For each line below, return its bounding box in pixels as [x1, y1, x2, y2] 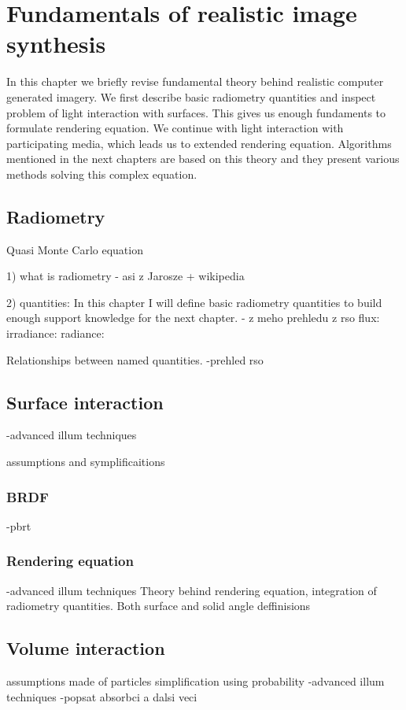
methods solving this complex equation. [6, 165, 197, 182]
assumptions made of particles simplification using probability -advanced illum [6, 673, 385, 690]
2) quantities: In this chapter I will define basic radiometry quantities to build [6, 294, 382, 310]
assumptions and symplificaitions [6, 453, 165, 470]
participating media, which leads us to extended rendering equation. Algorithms [6, 135, 392, 151]
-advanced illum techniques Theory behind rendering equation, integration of [6, 582, 377, 598]
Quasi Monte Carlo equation [6, 241, 143, 257]
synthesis [6, 28, 106, 60]
